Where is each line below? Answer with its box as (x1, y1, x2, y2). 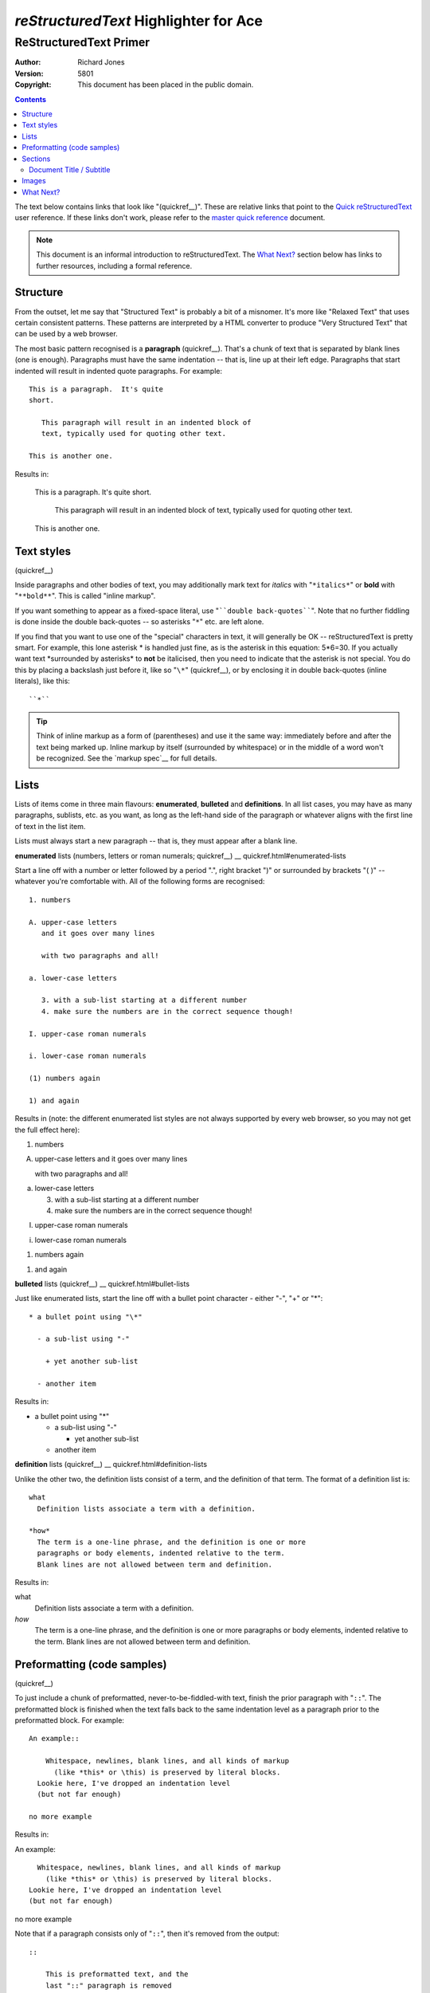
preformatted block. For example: (14, 1715, 125, 1725)
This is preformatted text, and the (45, 1970, 189, 1979)
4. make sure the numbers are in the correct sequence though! (41, 1007, 294, 1016)
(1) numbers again (29, 1074, 101, 1083)
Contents (14, 94, 47, 104)
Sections (21, 154, 51, 163)
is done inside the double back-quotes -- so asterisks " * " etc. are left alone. (14, 617, 264, 627)
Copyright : (14, 80, 52, 89)
